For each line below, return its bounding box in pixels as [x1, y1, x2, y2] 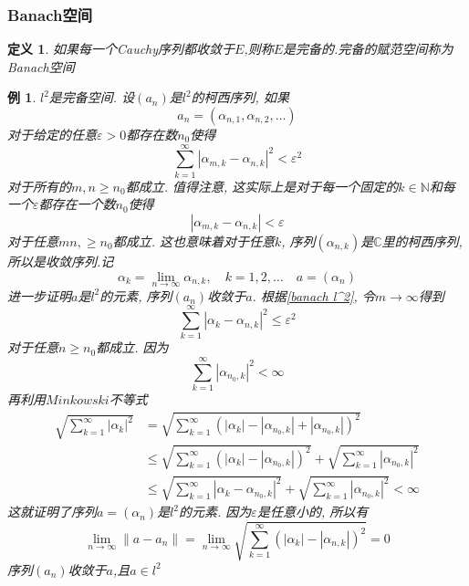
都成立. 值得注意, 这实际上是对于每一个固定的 [125, 176, 399, 195]
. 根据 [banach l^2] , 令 [252, 286, 375, 305]
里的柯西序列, [381, 231, 463, 250]
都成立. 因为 [96, 338, 169, 357]
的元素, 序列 [99, 286, 172, 305]
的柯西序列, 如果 [191, 88, 289, 107]
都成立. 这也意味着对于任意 [112, 231, 275, 250]
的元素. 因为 [179, 502, 252, 521]
